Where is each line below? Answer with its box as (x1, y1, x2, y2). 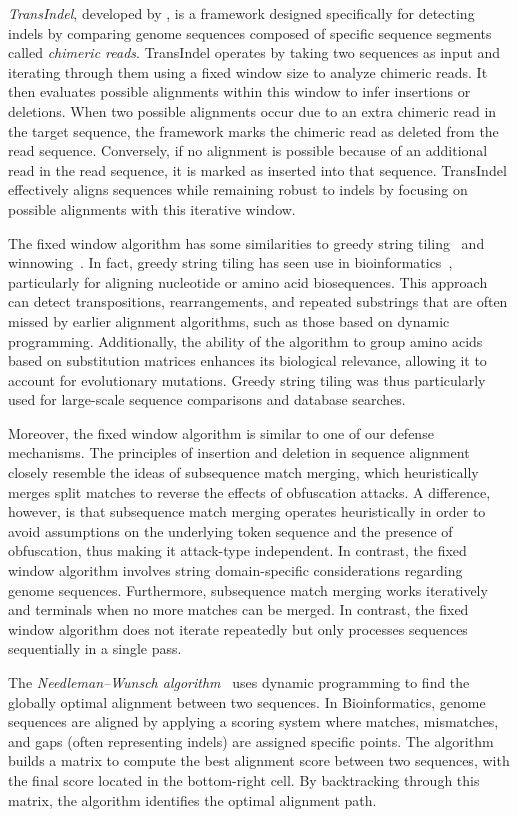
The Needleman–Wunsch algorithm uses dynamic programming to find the (8, 672, 470, 692)
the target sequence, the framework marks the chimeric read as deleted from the (8, 120, 499, 141)
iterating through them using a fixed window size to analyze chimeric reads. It (8, 61, 488, 82)
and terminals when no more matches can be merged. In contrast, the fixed (8, 599, 469, 620)
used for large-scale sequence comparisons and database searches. (8, 389, 406, 410)
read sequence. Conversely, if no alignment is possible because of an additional (8, 140, 488, 161)
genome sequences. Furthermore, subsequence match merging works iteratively (8, 579, 488, 600)
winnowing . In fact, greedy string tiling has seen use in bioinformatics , (8, 252, 453, 273)
